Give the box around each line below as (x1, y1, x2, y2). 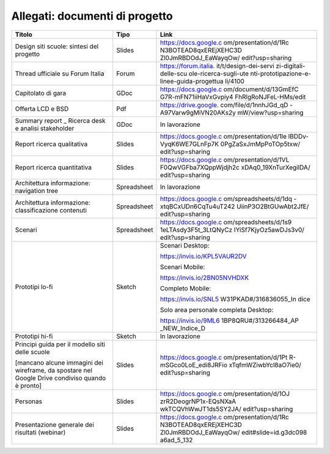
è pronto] (15, 381, 42, 390)
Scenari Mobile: (159, 262, 205, 271)
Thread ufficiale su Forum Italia (15, 69, 105, 78)
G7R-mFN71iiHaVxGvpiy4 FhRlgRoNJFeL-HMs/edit (159, 93, 306, 101)
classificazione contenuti (15, 206, 87, 214)
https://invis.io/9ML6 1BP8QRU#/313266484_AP (159, 316, 299, 325)
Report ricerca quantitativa (15, 163, 92, 172)
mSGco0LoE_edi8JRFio (159, 360, 227, 369)
